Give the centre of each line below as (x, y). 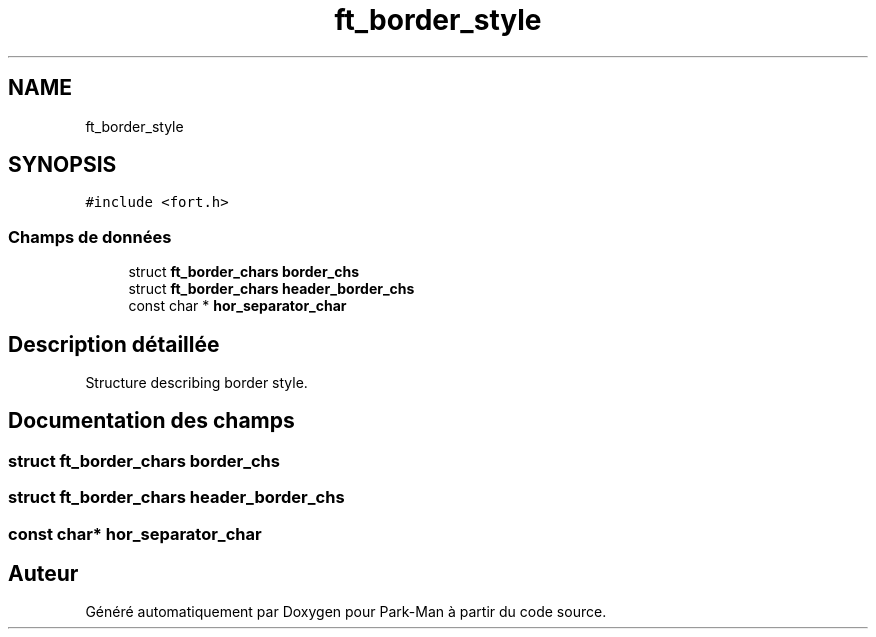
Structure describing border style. (196, 383)
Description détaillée (114, 344)
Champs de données (90, 236)
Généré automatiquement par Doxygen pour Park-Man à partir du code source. (346, 612)
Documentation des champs (151, 421)
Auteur (43, 574)
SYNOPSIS (62, 165)
